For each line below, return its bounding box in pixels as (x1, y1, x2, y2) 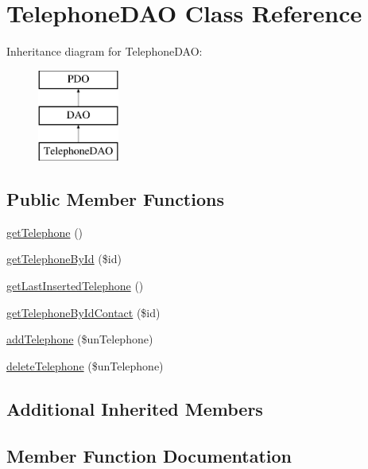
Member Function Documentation (6, 443, 292, 467)
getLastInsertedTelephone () (6, 277, 144, 294)
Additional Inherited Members (6, 396, 263, 421)
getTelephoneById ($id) (6, 250, 122, 267)
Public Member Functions (6, 187, 224, 211)
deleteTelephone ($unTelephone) (6, 357, 164, 374)
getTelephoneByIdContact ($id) (6, 304, 161, 320)
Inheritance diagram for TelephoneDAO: (6, 43, 203, 60)
